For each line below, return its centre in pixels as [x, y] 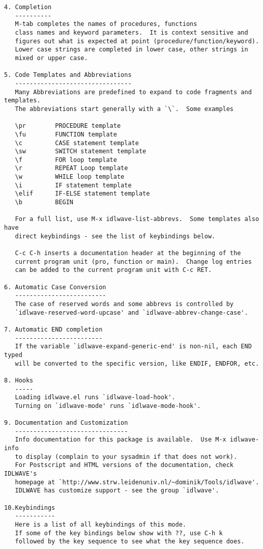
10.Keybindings [30, 507]
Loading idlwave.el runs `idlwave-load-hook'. [95, 397]
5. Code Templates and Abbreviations [68, 75]
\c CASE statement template [77, 143]
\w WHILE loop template [70, 177]
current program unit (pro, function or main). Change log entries [133, 262]
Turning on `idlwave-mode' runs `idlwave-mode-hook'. [108, 406]
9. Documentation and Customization [66, 423]
